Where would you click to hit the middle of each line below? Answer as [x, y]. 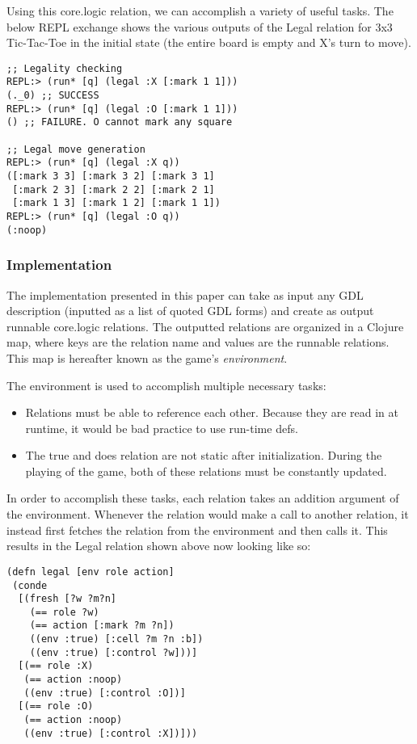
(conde [30, 585]
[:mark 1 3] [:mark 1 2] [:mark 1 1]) [116, 203]
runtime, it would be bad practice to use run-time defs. [162, 428]
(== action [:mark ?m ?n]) [102, 626]
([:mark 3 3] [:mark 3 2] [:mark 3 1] [111, 177]
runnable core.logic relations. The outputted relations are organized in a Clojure [205, 326]
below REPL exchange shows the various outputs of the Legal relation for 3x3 [200, 26]
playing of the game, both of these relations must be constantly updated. [206, 471]
